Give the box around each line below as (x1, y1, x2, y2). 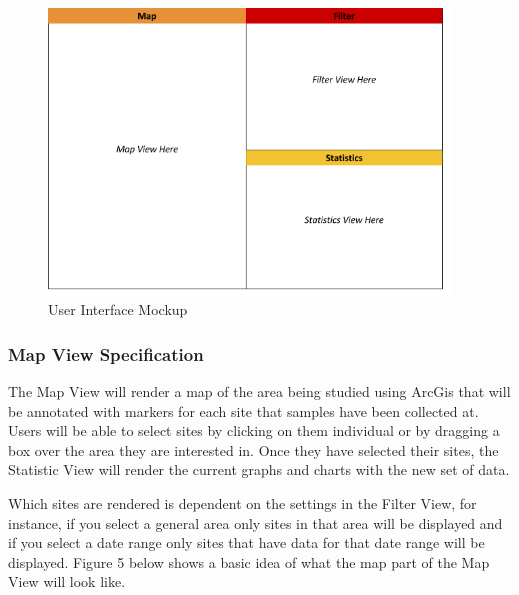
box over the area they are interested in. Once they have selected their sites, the (8, 439, 499, 460)
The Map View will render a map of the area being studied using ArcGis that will (8, 381, 511, 402)
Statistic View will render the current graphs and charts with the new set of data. (8, 459, 510, 480)
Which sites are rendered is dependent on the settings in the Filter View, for (8, 493, 477, 514)
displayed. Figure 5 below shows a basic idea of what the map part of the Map (8, 551, 490, 572)
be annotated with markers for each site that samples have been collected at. (8, 400, 479, 421)
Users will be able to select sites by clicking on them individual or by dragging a (8, 420, 500, 441)
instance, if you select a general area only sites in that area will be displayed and (8, 512, 503, 533)
